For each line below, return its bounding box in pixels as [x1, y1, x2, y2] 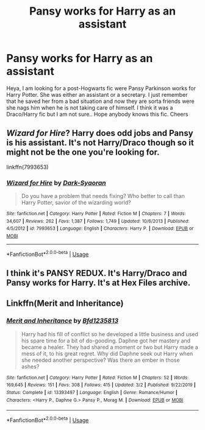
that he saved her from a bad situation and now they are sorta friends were [6, 97, 195, 105]
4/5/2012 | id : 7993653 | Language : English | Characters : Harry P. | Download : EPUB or [6, 225, 194, 232]
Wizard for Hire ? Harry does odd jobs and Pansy [6, 128, 193, 138]
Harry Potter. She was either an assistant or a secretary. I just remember [6, 91, 188, 98]
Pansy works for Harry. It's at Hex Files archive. [6, 278, 191, 288]
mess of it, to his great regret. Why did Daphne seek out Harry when [21, 350, 193, 357]
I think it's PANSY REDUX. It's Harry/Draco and [6, 268, 187, 278]
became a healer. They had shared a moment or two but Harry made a [21, 343, 198, 351]
